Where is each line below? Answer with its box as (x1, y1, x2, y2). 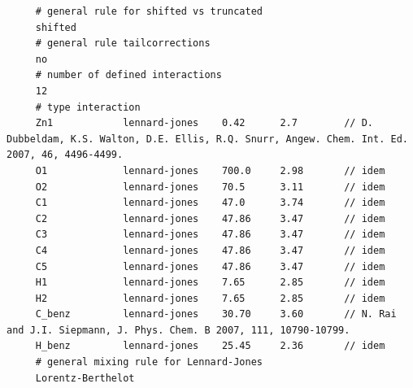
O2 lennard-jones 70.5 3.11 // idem (35, 181, 385, 193)
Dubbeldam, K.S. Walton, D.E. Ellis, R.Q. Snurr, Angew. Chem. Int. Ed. (7, 133, 408, 145)
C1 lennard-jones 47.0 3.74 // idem (35, 197, 385, 209)
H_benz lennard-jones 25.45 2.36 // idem (35, 340, 385, 352)
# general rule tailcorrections (35, 37, 211, 50)
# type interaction (35, 101, 141, 113)
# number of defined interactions (35, 69, 222, 81)
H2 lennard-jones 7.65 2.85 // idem (35, 292, 385, 304)
